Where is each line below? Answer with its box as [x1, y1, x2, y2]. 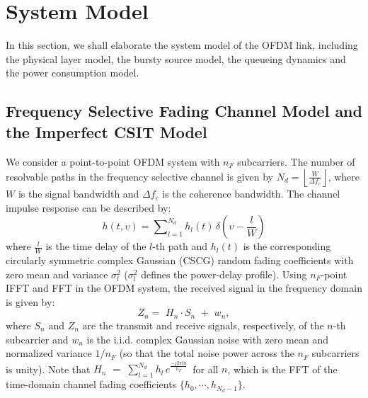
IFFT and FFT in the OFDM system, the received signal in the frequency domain [6, 280, 362, 295]
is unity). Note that [6, 361, 91, 376]
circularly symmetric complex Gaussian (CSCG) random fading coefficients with [6, 253, 354, 268]
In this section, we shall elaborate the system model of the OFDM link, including [6, 38, 358, 52]
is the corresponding [243, 239, 331, 254]
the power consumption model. [6, 65, 139, 80]
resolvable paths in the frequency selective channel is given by [6, 169, 273, 183]
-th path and [152, 239, 208, 254]
